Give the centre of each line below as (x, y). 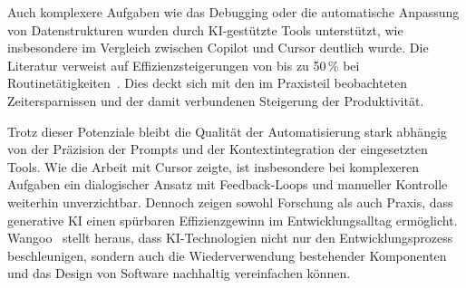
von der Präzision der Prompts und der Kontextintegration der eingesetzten (218, 149)
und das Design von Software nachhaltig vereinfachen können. (179, 273)
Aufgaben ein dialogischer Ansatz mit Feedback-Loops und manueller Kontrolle (228, 184)
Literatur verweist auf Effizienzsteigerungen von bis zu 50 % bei (184, 65)
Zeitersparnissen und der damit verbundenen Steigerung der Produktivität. (216, 100)
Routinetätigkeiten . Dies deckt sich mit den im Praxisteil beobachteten (208, 83)
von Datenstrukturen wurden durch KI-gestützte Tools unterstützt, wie (205, 29)
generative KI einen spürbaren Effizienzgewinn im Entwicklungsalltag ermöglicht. (233, 220)
